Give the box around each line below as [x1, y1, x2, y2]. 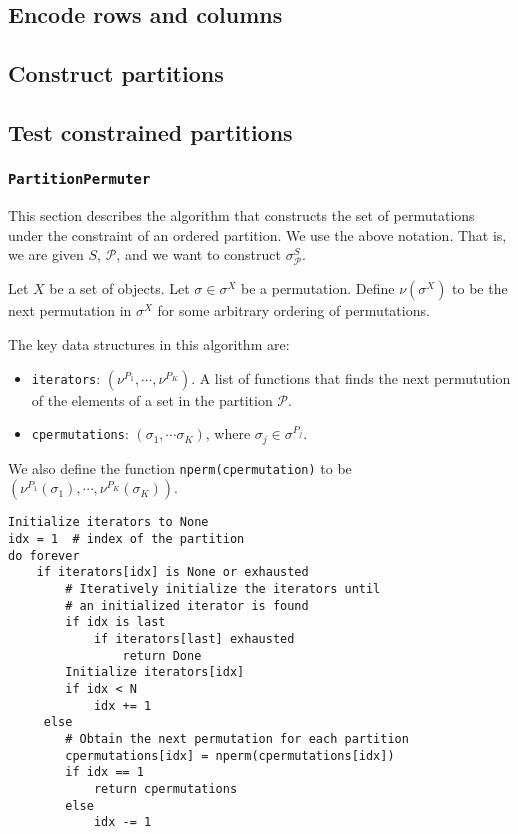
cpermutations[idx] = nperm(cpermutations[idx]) [65, 748, 395, 763]
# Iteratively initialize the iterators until [65, 581, 381, 596]
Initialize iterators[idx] [65, 665, 245, 680]
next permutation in [8, 300, 132, 321]
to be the [452, 278, 508, 299]
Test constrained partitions [8, 116, 293, 147]
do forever [8, 548, 80, 563]
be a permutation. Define [240, 278, 395, 299]
